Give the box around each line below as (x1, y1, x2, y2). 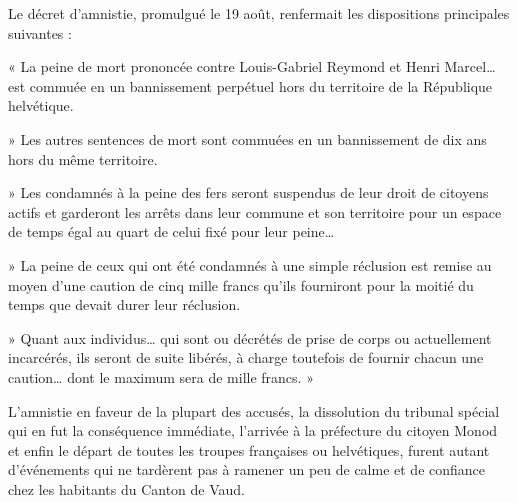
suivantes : (8, 22, 72, 43)
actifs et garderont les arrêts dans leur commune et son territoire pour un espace (8, 201, 502, 222)
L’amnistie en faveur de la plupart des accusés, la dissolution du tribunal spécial (8, 400, 500, 421)
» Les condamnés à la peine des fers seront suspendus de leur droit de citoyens (8, 182, 489, 203)
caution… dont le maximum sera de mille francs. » (8, 366, 314, 387)
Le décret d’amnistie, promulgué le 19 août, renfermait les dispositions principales (8, 3, 510, 23)
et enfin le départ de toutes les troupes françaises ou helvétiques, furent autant (8, 439, 490, 460)
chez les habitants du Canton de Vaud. (8, 478, 245, 499)
